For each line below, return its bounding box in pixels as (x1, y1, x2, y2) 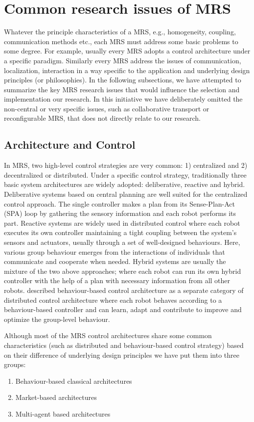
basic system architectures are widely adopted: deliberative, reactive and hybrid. (4, 179, 245, 189)
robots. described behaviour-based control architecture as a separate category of (4, 285, 244, 295)
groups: (4, 359, 26, 369)
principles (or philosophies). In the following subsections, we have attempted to (4, 75, 241, 85)
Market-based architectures (15, 392, 97, 402)
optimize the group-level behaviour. (4, 314, 110, 324)
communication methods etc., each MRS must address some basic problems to (4, 36, 238, 46)
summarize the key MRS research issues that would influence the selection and (4, 84, 240, 94)
